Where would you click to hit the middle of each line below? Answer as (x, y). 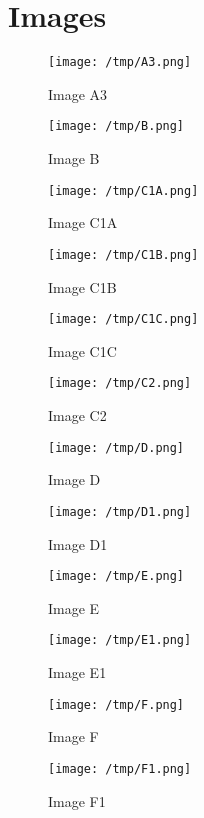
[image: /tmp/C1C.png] (123, 319)
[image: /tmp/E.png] (116, 576)
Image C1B (82, 286)
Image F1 (77, 800)
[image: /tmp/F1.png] (120, 768)
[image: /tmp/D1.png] (120, 511)
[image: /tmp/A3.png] (120, 62)
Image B (74, 158)
